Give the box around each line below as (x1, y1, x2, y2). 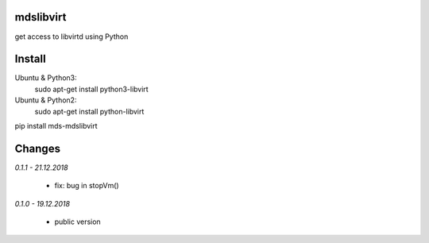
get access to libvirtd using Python (14, 32, 129, 41)
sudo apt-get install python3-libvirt (34, 84, 149, 94)
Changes (14, 141, 61, 155)
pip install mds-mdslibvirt (14, 121, 99, 130)
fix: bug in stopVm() (54, 181, 119, 191)
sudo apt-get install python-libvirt (34, 106, 145, 116)
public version (54, 217, 101, 226)
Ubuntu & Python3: (14, 73, 77, 83)
